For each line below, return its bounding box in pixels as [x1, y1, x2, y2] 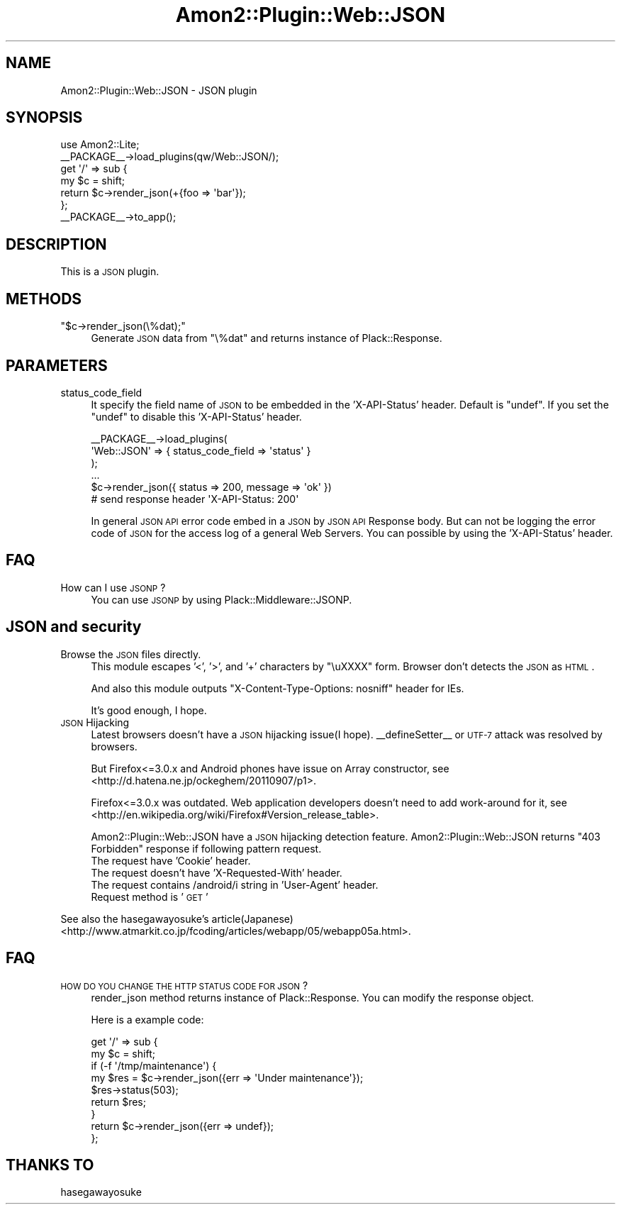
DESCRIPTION [6, 235, 107, 253]
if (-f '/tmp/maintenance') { [91, 1059, 217, 1072]
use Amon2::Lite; [60, 138, 140, 151]
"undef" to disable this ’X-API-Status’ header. [91, 410, 302, 423]
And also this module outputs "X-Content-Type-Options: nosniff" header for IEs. [91, 682, 464, 694]
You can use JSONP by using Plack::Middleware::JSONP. [91, 593, 352, 606]
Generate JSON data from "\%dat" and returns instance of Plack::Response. [91, 332, 442, 345]
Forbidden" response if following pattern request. [91, 842, 322, 855]
